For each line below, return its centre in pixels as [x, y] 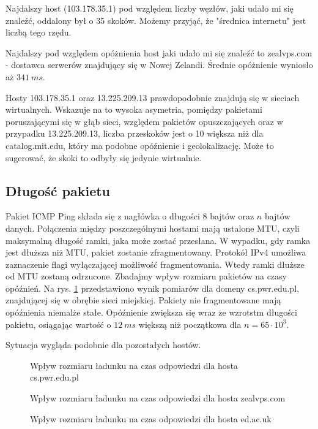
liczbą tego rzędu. [39, 32]
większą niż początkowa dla [190, 324]
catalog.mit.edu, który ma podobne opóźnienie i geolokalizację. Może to [140, 145]
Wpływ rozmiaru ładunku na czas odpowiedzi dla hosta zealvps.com [158, 398]
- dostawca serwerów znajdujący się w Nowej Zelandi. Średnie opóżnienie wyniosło [159, 65]
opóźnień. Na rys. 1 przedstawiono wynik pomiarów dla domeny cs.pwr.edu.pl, [152, 288]
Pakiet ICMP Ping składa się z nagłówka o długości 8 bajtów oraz [130, 216]
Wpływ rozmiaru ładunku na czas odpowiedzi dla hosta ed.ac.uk [151, 418]
